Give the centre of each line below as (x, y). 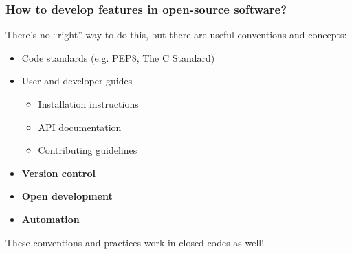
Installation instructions (88, 104)
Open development (67, 196)
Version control (58, 173)
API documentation (80, 127)
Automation (51, 219)
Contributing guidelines (88, 150)
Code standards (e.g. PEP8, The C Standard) (118, 57)
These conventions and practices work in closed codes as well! (135, 242)
